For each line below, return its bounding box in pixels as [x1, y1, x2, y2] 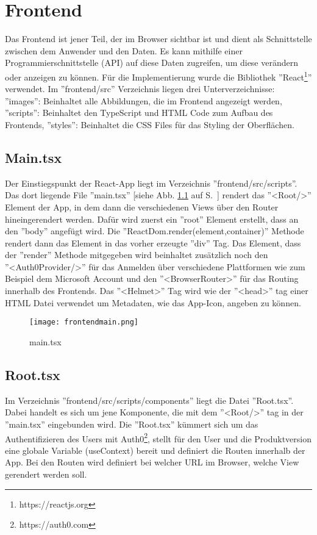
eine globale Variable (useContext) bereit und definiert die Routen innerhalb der [5, 443, 305, 456]
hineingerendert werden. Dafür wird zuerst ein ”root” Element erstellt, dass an [5, 212, 299, 225]
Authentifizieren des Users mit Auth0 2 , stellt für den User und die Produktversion [5, 430, 312, 445]
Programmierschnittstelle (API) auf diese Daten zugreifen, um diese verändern [5, 56, 299, 69]
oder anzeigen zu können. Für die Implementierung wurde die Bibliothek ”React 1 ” [5, 68, 312, 83]
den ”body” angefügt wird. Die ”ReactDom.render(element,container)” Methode [5, 224, 304, 237]
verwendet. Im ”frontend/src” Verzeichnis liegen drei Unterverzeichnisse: [5, 82, 275, 95]
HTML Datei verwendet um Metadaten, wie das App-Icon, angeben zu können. [5, 296, 301, 309]
